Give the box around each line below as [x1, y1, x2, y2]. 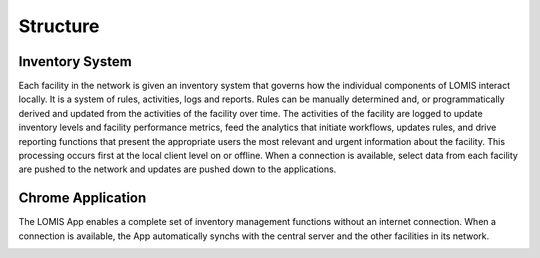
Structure [18, 15, 100, 37]
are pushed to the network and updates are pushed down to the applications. [18, 163, 337, 175]
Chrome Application [18, 190, 147, 207]
